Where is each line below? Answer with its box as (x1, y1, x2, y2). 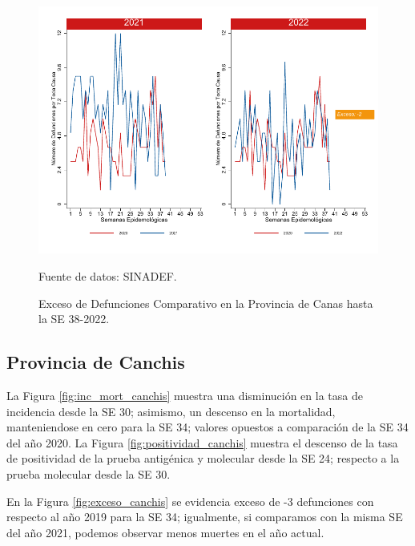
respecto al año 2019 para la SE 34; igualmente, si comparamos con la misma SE (6, 508, 403, 525)
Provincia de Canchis (6, 350, 185, 374)
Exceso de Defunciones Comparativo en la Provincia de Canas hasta (38, 294, 373, 311)
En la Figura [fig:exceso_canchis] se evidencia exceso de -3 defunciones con (6, 492, 374, 509)
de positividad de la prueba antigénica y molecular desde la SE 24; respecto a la (6, 450, 400, 467)
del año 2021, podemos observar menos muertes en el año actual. (6, 524, 324, 540)
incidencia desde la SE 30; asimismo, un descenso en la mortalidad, (6, 402, 336, 419)
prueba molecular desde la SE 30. (6, 465, 171, 482)
